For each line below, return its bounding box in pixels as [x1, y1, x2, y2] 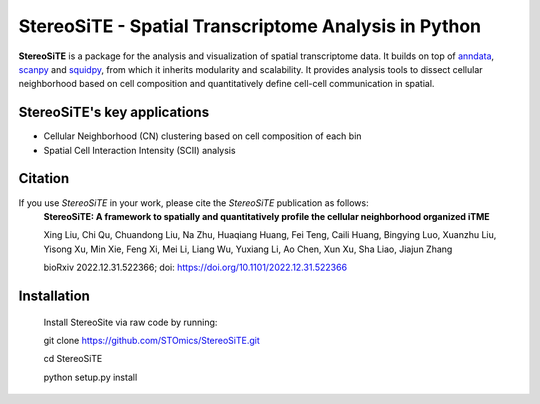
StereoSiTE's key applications [18, 104, 210, 121]
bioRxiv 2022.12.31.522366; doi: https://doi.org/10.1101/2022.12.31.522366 [43, 261, 348, 274]
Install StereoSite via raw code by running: [43, 316, 218, 328]
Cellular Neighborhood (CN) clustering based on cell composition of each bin [43, 130, 362, 142]
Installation [18, 287, 90, 304]
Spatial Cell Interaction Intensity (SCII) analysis [43, 144, 236, 156]
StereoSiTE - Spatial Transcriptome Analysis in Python [18, 15, 482, 37]
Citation [18, 170, 70, 187]
